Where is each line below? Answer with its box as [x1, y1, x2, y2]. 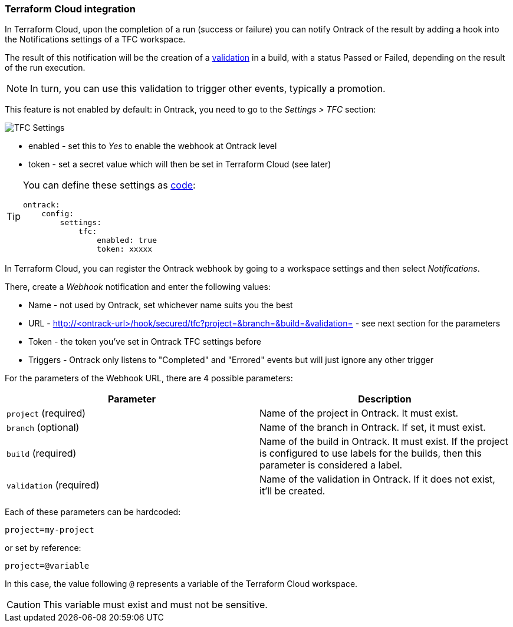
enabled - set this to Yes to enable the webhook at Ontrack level [28, 141, 277, 151]
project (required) [6, 407, 86, 420]
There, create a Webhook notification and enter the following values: [5, 282, 271, 292]
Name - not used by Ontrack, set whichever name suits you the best [28, 300, 293, 311]
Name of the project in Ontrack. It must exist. [259, 407, 459, 420]
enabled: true [97, 236, 157, 245]
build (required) [6, 447, 77, 460]
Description [358, 393, 412, 405]
